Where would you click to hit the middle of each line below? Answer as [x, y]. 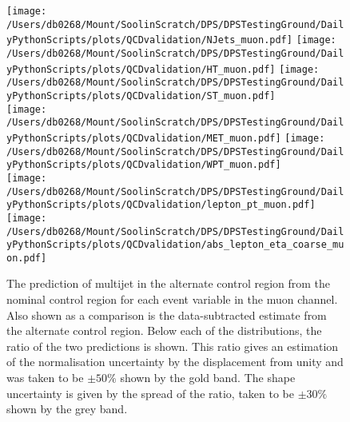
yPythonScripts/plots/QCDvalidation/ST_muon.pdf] [141, 96]
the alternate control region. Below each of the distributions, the [164, 330]
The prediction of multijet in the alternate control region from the [169, 283]
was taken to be [45, 378]
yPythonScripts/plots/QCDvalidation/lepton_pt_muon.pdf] [161, 205]
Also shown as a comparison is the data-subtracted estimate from [167, 315]
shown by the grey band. [67, 409]
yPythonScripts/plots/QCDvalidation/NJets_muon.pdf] [149, 40]
